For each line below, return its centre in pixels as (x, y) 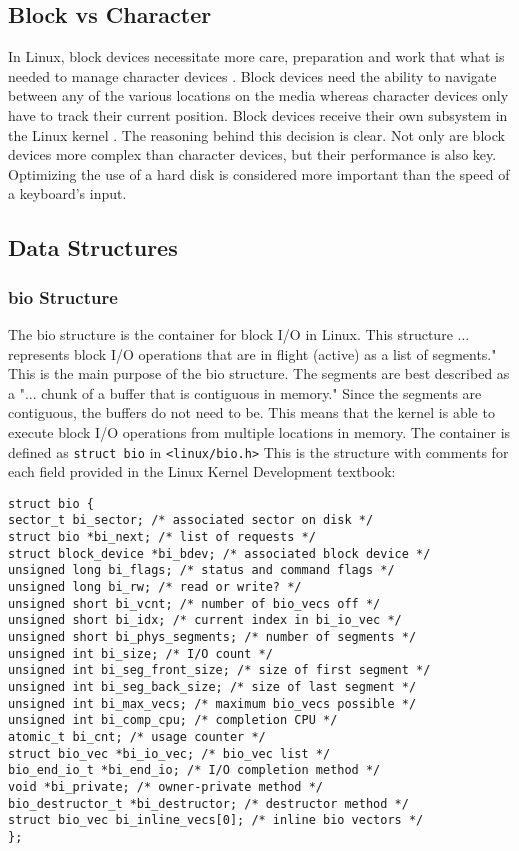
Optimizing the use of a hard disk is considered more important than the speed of (259, 173)
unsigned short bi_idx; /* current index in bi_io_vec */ (205, 620)
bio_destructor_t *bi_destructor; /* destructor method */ (208, 803)
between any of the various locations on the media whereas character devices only (258, 95)
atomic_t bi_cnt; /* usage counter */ (137, 736)
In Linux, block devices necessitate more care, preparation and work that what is (256, 56)
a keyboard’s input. (67, 193)
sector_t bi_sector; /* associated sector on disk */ (191, 520)
